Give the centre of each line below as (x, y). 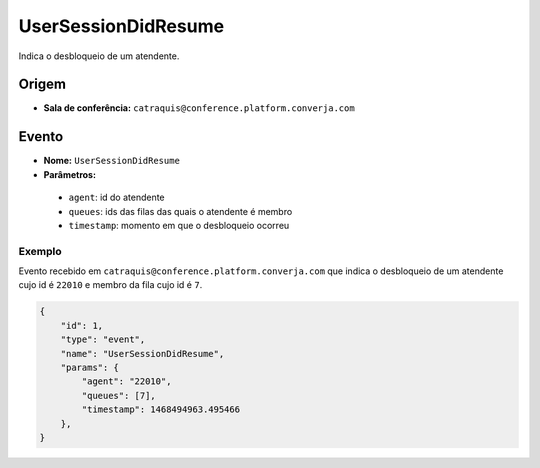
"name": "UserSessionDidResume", (142, 353)
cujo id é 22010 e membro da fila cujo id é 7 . (110, 285)
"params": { (90, 367)
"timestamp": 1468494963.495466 (160, 409)
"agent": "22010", (126, 381)
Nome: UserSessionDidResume (111, 161)
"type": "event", (103, 339)
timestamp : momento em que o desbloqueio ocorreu (179, 225)
